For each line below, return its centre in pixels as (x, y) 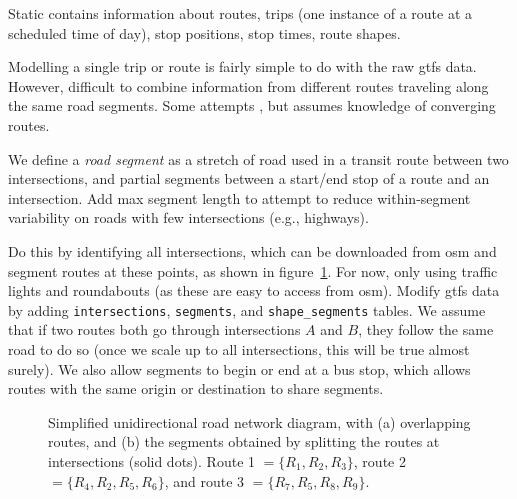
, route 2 (379, 460)
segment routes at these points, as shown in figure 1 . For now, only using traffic (253, 270)
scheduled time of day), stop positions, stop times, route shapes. (204, 32)
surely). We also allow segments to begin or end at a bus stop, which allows (239, 368)
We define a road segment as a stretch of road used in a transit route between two (258, 158)
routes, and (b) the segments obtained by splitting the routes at (244, 441)
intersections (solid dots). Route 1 (152, 460)
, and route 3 (204, 480)
